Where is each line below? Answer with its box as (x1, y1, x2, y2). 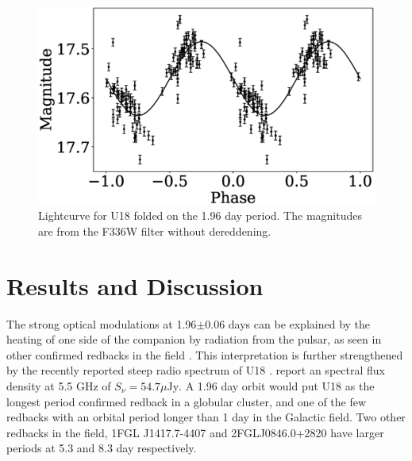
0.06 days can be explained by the (205, 315, 371, 332)
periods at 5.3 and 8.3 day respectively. (6, 440, 197, 456)
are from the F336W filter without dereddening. (38, 222, 271, 239)
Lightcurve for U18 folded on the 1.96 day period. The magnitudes (38, 207, 362, 224)
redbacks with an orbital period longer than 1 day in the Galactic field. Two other (6, 409, 406, 425)
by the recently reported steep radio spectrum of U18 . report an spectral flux (6, 362, 385, 378)
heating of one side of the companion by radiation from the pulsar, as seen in (6, 331, 382, 348)
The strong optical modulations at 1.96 (6, 315, 197, 332)
